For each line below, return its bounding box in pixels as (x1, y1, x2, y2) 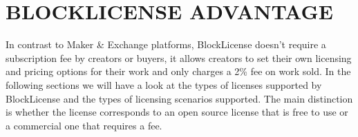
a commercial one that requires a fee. (6, 118, 162, 132)
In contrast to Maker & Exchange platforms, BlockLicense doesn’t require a (6, 37, 326, 52)
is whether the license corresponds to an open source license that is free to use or (6, 105, 348, 119)
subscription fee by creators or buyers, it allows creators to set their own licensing (6, 50, 352, 65)
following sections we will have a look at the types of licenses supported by (6, 77, 322, 92)
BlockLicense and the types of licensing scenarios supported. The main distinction (6, 91, 353, 105)
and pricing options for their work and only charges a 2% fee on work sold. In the (6, 64, 351, 78)
